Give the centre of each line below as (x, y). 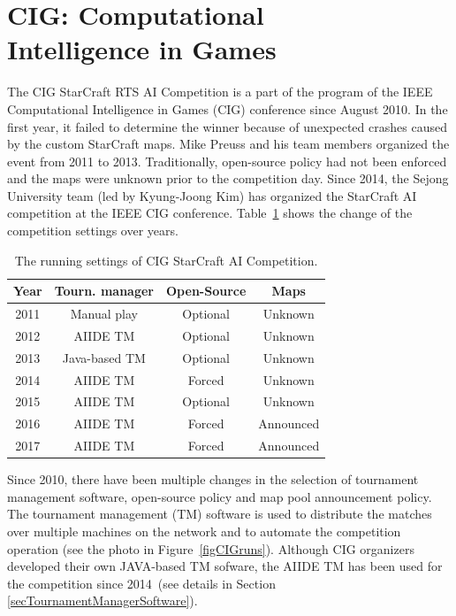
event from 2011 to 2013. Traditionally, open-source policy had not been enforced (227, 161)
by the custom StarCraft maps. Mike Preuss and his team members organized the (228, 144)
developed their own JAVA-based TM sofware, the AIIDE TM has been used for (225, 566)
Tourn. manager (104, 291)
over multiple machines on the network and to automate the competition (204, 531)
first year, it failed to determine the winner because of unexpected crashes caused (227, 126)
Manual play (104, 314)
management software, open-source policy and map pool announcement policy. (220, 496)
